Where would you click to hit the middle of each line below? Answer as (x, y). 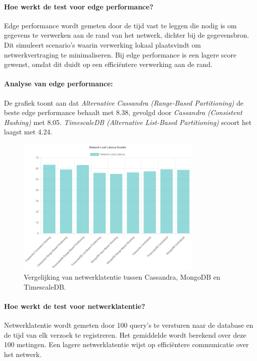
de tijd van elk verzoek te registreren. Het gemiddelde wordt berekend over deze (125, 334)
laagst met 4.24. (28, 132)
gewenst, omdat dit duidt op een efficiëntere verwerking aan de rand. (108, 64)
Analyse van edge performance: (59, 84)
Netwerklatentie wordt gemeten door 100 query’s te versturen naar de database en (129, 325)
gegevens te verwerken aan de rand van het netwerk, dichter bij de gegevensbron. (127, 35)
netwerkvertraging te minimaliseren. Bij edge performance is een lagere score (120, 54)
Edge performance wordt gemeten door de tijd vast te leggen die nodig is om (120, 25)
